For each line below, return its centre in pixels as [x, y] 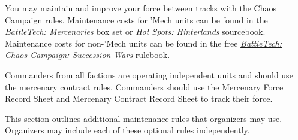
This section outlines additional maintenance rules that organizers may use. [144, 118]
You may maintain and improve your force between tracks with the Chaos [141, 8]
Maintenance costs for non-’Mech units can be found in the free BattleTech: [143, 43]
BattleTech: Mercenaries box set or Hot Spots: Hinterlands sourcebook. [135, 31]
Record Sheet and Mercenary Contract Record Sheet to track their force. [139, 98]
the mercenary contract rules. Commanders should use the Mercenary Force [144, 86]
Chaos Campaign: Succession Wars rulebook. [88, 55]
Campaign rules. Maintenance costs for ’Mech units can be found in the [136, 19]
